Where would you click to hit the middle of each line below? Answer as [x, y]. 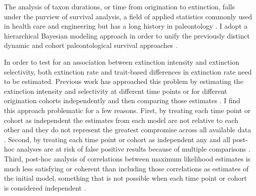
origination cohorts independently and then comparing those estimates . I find [122, 100]
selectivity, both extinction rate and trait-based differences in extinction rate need [128, 71]
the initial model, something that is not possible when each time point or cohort [126, 178]
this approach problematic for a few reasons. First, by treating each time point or [127, 110]
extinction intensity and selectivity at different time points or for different [116, 91]
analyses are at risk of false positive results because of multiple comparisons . [134, 149]
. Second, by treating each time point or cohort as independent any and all [117, 139]
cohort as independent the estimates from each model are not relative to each [121, 120]
